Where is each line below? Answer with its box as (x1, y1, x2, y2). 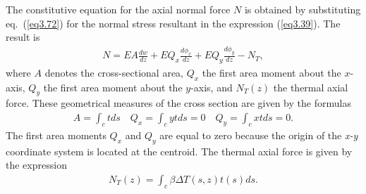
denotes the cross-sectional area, (44, 65, 183, 79)
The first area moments (6, 127, 106, 142)
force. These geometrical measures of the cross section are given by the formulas (6, 96, 351, 110)
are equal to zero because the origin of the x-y (159, 127, 358, 142)
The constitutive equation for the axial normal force (6, 2, 231, 16)
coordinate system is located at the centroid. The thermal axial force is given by (6, 143, 353, 158)
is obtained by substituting (244, 2, 361, 16)
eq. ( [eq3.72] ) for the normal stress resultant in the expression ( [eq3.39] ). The (6, 15, 341, 30)
